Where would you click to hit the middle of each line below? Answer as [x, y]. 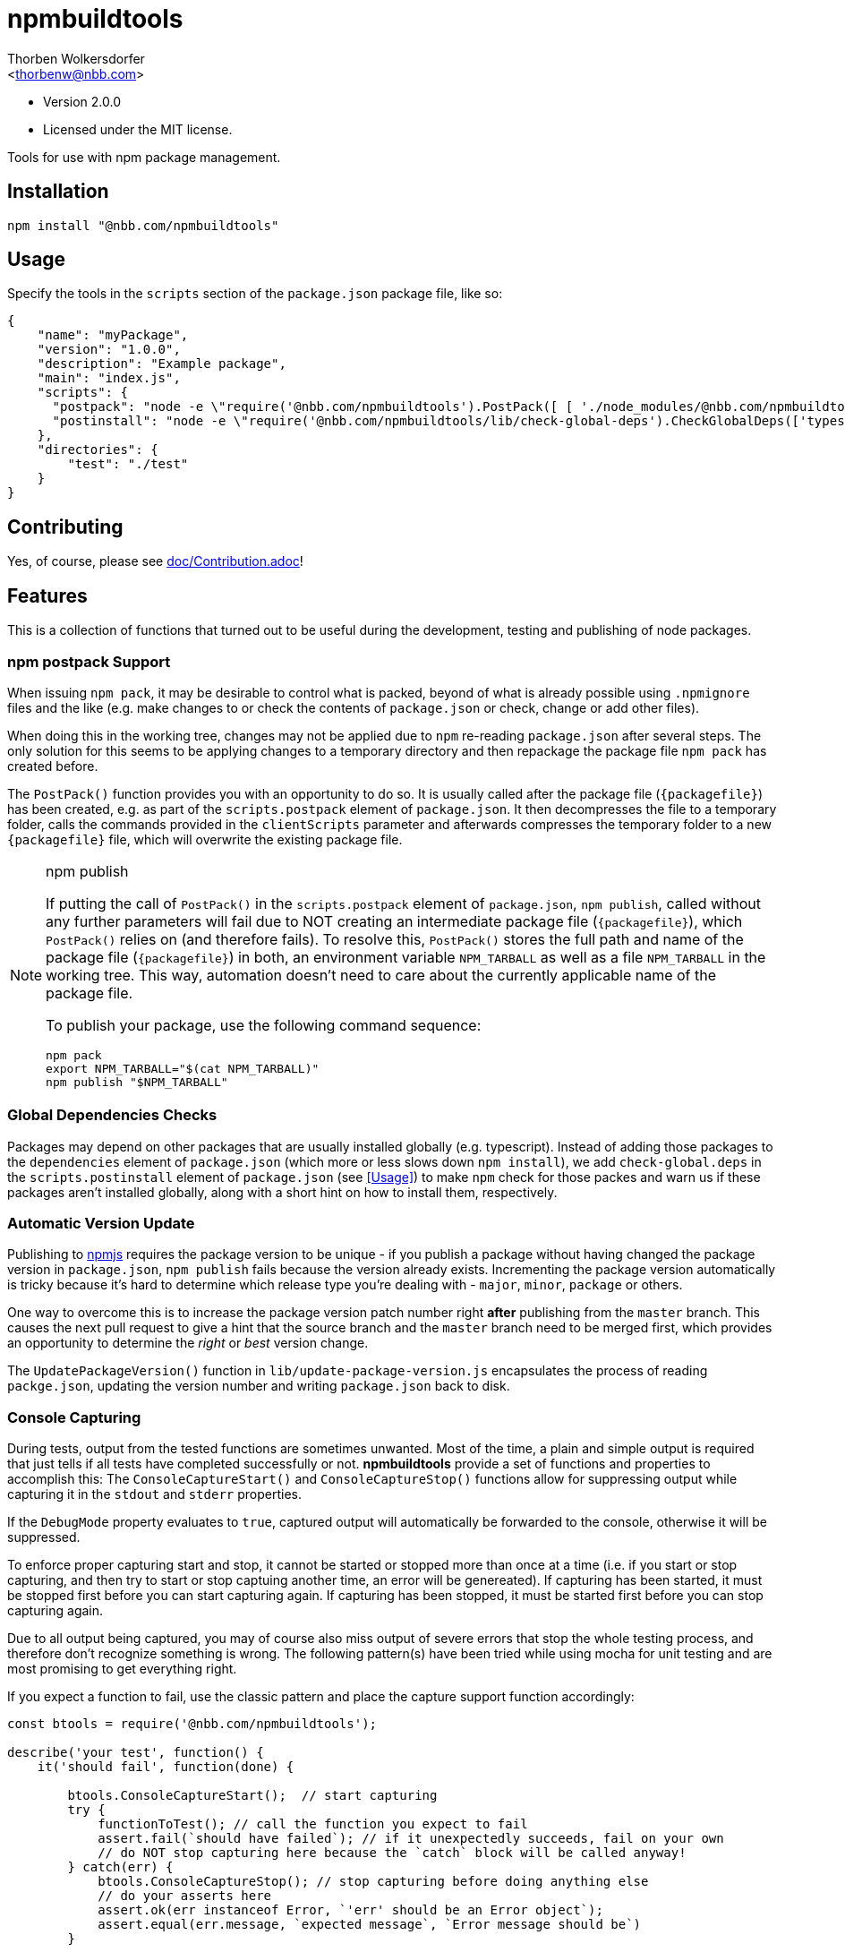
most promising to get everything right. [122, 1669]
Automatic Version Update [101, 1223]
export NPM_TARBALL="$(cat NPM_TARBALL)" [183, 1068]
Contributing [65, 527]
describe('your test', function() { [136, 1753]
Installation [58, 192]
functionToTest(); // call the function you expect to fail [313, 1824]
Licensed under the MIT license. [138, 129]
